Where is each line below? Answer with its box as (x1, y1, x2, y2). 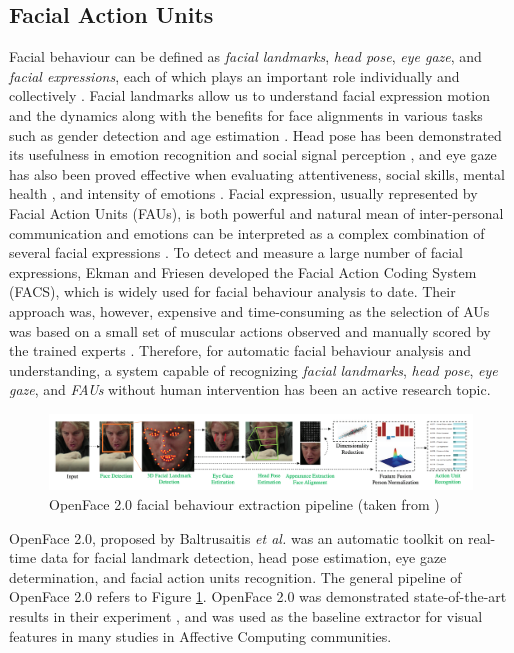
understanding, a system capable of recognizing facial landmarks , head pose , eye (9, 359, 498, 380)
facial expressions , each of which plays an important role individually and (9, 65, 460, 86)
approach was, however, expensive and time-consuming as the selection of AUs (9, 300, 490, 321)
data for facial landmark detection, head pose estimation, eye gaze (40, 547, 447, 568)
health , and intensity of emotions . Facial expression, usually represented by (9, 183, 478, 204)
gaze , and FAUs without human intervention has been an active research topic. (9, 379, 491, 400)
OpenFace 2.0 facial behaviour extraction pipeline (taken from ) (49, 494, 440, 515)
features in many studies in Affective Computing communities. (9, 625, 392, 646)
